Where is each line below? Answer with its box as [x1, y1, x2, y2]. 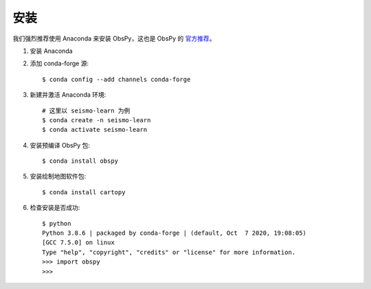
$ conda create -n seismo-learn [42, 116, 151, 124]
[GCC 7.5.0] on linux [42, 239, 115, 246]
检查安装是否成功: [30, 203, 80, 212]
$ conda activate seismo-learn [42, 126, 148, 134]
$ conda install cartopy [42, 188, 126, 196]
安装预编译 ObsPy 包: [30, 141, 91, 149]
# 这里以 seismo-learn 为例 [42, 106, 131, 115]
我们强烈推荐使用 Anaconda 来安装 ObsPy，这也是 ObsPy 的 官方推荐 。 [12, 34, 216, 43]
